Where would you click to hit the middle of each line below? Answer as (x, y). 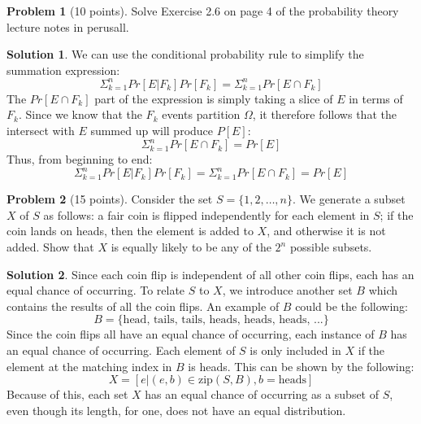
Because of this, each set (67, 394)
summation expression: (63, 70)
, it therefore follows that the (324, 114)
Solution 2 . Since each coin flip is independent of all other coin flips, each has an (210, 274)
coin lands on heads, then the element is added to (130, 231)
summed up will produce (152, 131)
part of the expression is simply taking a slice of (214, 98)
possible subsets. (331, 247)
